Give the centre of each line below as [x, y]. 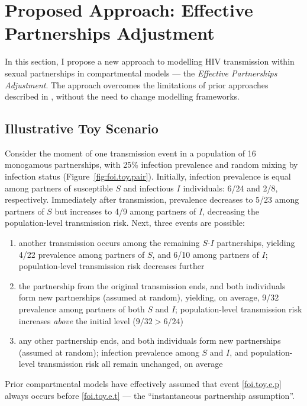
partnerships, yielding [256, 243]
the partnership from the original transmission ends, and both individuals [152, 285]
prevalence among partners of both [82, 309]
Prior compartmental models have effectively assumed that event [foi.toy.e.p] [143, 383]
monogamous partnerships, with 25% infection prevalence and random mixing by [151, 164]
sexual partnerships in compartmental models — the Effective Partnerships [141, 73]
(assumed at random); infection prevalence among [109, 352]
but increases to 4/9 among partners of [125, 211]
